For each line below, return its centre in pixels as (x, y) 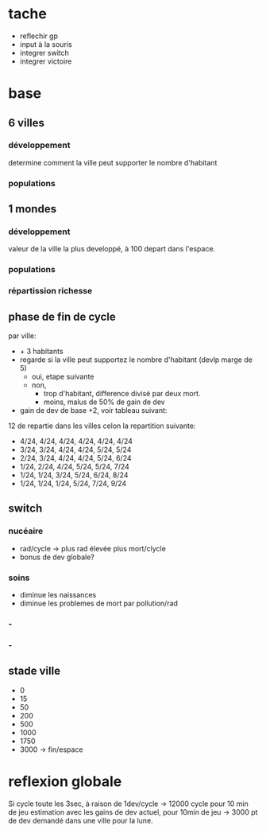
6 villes (27, 123)
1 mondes (33, 209)
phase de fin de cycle (62, 316)
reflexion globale (65, 781)
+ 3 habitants (41, 352)
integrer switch (44, 53)
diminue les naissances (58, 595)
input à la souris (46, 44)
